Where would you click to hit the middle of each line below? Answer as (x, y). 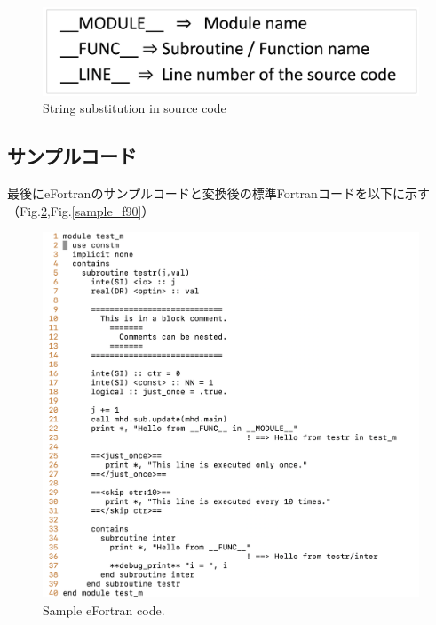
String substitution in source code (135, 108)
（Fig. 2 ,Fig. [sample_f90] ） (81, 210)
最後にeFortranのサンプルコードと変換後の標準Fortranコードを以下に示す (218, 193)
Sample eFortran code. (104, 609)
